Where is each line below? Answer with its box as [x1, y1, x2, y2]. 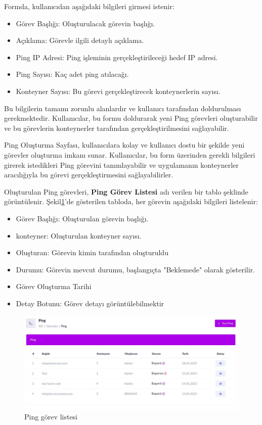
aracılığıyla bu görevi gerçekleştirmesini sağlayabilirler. [4, 169, 173, 180]
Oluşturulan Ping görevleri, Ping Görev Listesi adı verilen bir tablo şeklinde [4, 186, 248, 197]
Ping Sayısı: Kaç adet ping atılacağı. [16, 69, 129, 79]
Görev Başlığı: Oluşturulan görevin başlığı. [16, 213, 149, 223]
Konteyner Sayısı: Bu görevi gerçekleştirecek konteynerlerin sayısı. [16, 85, 221, 96]
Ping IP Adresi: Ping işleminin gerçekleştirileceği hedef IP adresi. [16, 52, 218, 62]
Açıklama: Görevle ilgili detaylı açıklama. [16, 35, 144, 45]
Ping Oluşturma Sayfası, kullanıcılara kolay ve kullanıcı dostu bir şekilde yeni [4, 139, 245, 150]
